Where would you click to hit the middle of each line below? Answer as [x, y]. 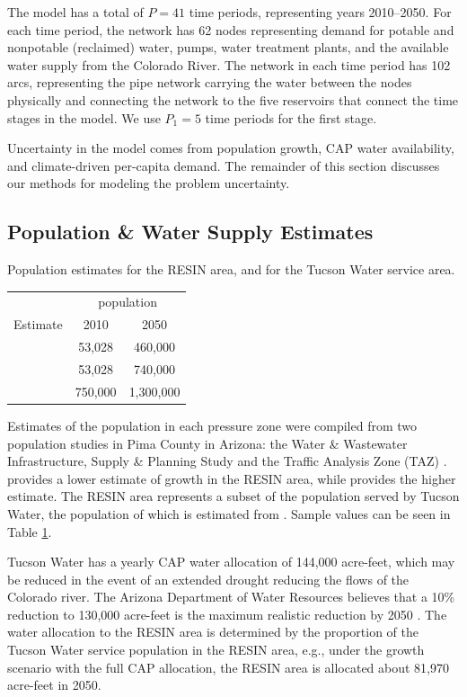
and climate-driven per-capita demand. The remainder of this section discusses [224, 165]
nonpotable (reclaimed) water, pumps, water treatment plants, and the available [228, 47]
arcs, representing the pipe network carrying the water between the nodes [210, 82]
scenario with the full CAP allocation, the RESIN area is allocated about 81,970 [228, 667]
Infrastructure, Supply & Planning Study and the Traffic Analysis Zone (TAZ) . [227, 461]
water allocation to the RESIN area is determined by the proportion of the [213, 632]
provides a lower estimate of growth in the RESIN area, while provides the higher [232, 478]
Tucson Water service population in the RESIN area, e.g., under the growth [216, 650]
